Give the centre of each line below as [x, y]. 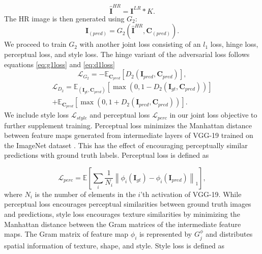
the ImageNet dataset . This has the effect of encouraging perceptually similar [126, 145]
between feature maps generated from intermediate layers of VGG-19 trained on [129, 135]
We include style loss [36, 115]
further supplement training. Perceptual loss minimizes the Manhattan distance [128, 125]
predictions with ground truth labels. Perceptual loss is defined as [107, 155]
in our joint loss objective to [213, 115]
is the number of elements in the [85, 194]
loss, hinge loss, [234, 44]
